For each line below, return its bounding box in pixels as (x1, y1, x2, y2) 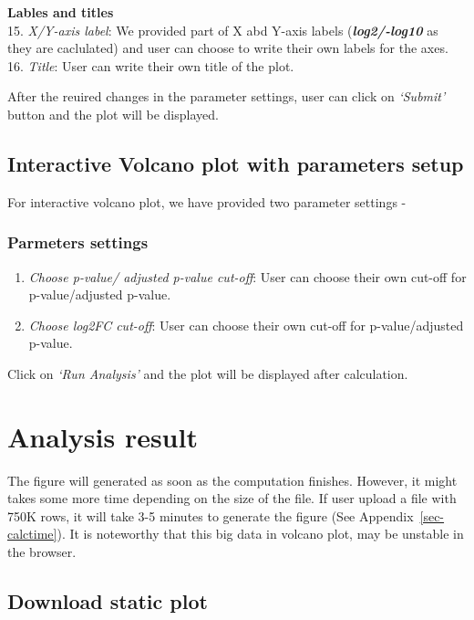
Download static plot (7, 587, 208, 615)
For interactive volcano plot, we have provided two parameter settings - (7, 192, 407, 211)
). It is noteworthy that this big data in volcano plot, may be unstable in (57, 524, 464, 543)
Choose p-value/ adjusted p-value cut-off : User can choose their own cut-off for (28, 267, 467, 286)
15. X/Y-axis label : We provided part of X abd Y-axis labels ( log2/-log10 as (7, 20, 438, 39)
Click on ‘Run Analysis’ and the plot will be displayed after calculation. (7, 363, 408, 383)
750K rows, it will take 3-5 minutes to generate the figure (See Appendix (7, 506, 414, 525)
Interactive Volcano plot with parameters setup (7, 149, 464, 177)
